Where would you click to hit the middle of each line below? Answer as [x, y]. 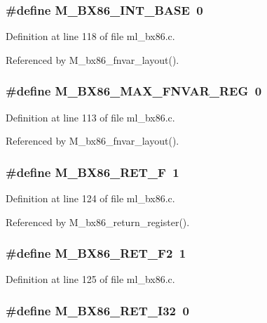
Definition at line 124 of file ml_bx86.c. [90, 198]
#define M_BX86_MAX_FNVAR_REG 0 [134, 91]
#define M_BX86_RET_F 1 [93, 172]
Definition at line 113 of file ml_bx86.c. [90, 117]
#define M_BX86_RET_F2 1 [96, 253]
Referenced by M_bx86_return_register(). [98, 222]
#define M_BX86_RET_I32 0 [97, 310]
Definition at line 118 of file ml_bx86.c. [90, 36]
